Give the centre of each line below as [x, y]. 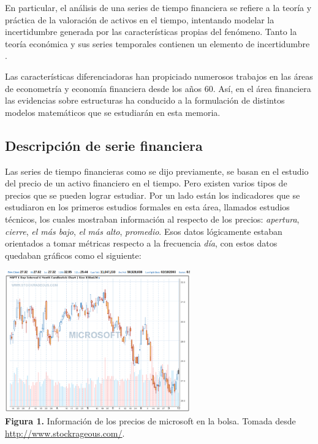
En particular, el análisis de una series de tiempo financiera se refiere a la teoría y [158, 7]
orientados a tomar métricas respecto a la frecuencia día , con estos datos [141, 243]
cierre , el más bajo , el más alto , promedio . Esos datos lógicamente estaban [144, 231]
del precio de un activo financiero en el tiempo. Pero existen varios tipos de [146, 183]
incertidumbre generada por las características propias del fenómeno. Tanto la [151, 32]
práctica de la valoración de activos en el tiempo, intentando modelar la [140, 19]
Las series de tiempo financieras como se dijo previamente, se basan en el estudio [157, 171]
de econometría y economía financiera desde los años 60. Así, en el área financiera [158, 88]
